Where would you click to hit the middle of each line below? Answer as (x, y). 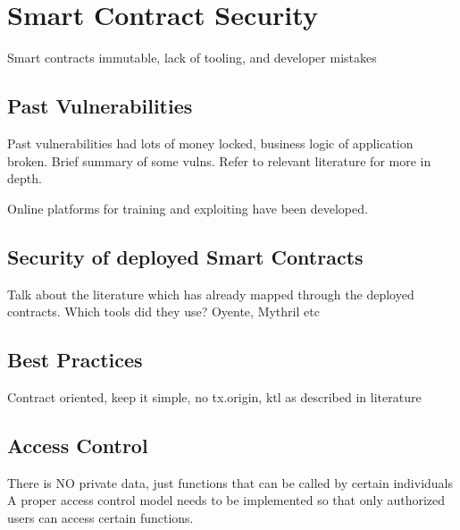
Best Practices (75, 360)
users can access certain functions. (100, 517)
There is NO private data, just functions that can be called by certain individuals (230, 482)
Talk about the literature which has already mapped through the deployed (211, 294)
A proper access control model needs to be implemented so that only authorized (226, 500)
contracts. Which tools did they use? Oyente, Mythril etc (163, 311)
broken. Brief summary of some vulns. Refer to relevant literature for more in (219, 160)
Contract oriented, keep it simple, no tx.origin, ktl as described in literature (214, 396)
